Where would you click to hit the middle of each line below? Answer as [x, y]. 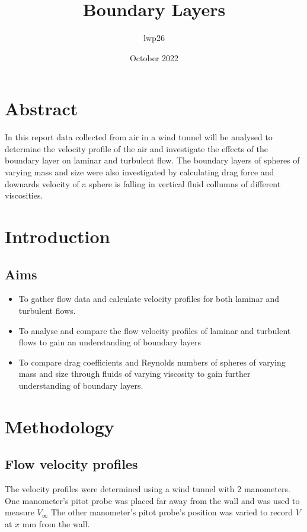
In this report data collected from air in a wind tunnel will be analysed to [139, 137]
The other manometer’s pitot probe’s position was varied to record [172, 512]
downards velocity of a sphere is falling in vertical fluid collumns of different [143, 183]
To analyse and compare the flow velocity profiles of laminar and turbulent [155, 330]
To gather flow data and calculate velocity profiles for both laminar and [149, 299]
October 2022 [154, 57]
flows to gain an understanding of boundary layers [110, 342]
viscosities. [24, 195]
